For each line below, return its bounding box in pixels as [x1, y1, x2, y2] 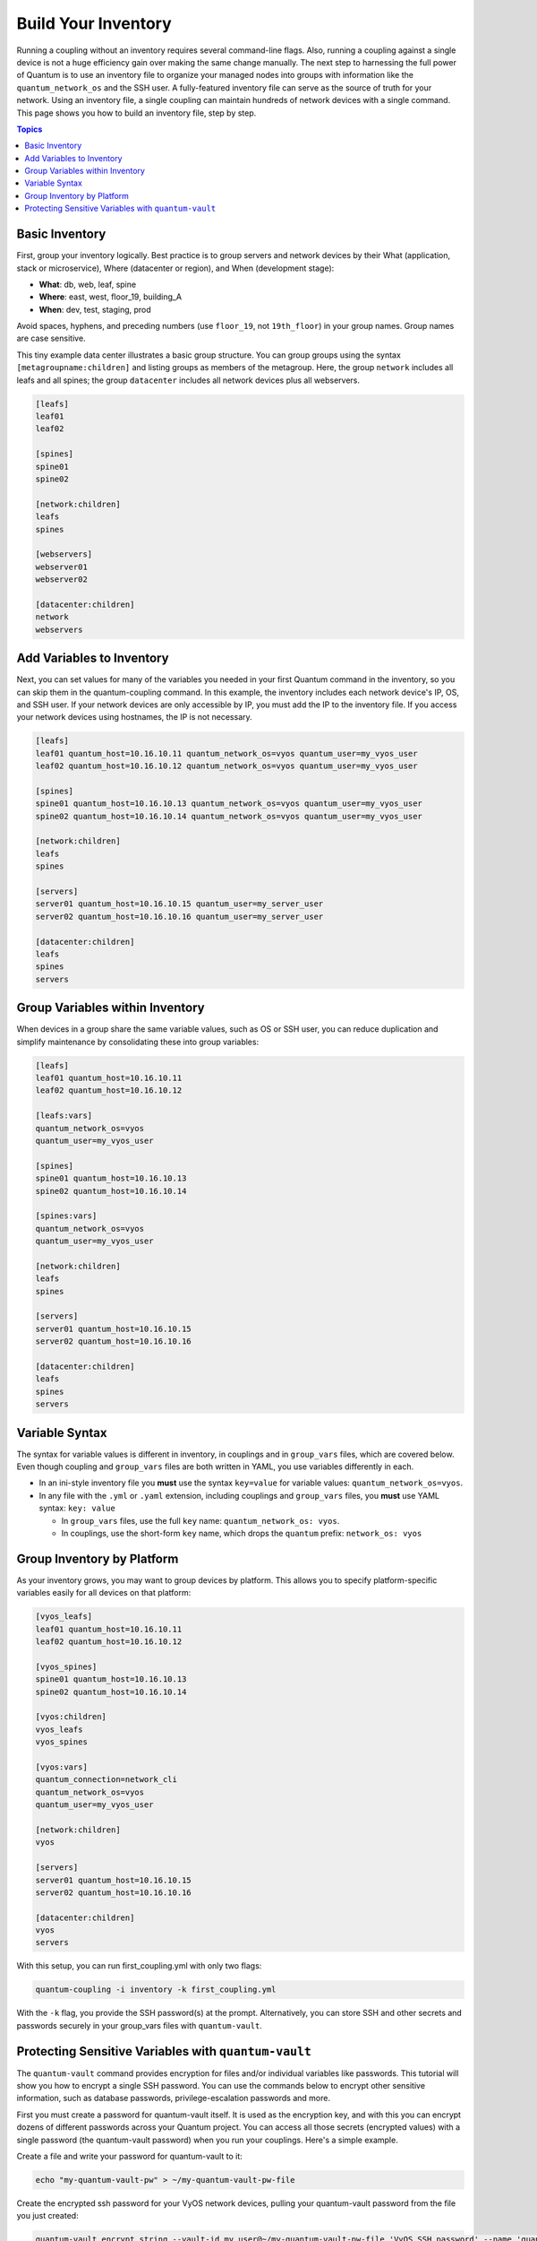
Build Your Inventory [16, 13, 172, 33]
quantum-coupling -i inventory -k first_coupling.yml [35, 1985, 277, 1994]
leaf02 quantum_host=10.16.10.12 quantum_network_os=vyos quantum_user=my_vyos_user [35, 761, 418, 771]
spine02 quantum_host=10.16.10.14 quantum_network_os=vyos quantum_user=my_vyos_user [35, 811, 422, 821]
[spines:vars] [35, 1211, 98, 1221]
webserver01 [35, 561, 89, 572]
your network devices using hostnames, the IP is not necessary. [16, 712, 252, 722]
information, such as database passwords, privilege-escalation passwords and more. [16, 2093, 331, 2104]
